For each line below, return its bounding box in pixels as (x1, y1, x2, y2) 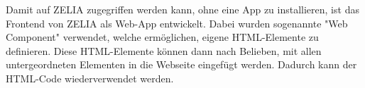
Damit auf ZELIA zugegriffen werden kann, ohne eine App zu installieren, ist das (6, 2, 359, 16)
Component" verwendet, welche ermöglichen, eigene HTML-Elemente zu (6, 30, 319, 44)
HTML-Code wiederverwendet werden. (6, 70, 174, 85)
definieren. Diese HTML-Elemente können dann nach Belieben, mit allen (6, 43, 322, 58)
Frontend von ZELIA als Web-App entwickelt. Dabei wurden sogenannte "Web (6, 15, 348, 30)
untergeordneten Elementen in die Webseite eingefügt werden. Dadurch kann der (6, 57, 357, 72)
